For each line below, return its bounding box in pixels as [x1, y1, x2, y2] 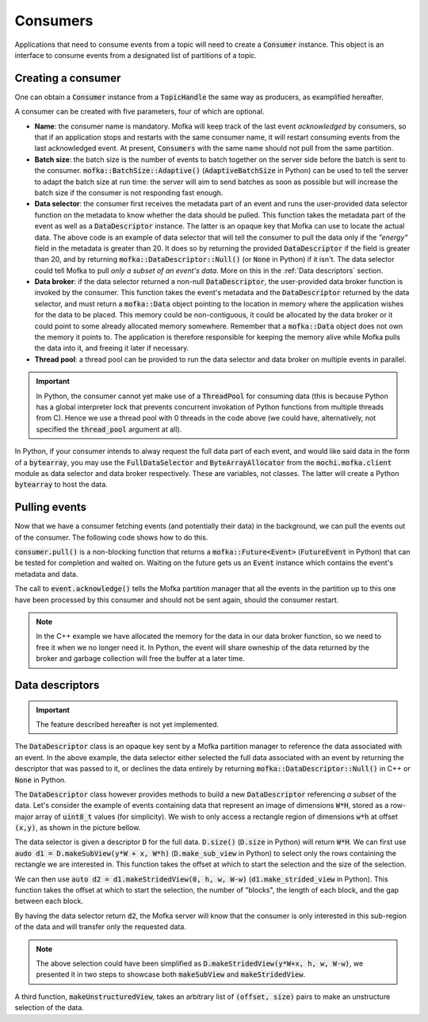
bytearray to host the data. [14, 480, 109, 490]
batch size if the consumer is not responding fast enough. [34, 187, 224, 198]
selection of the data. [14, 1003, 85, 1012]
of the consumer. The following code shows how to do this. [14, 532, 208, 542]
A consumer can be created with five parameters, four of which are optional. [14, 107, 265, 117]
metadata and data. [14, 569, 78, 578]
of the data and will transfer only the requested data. [14, 922, 186, 932]
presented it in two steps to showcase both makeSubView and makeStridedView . [36, 970, 306, 979]
